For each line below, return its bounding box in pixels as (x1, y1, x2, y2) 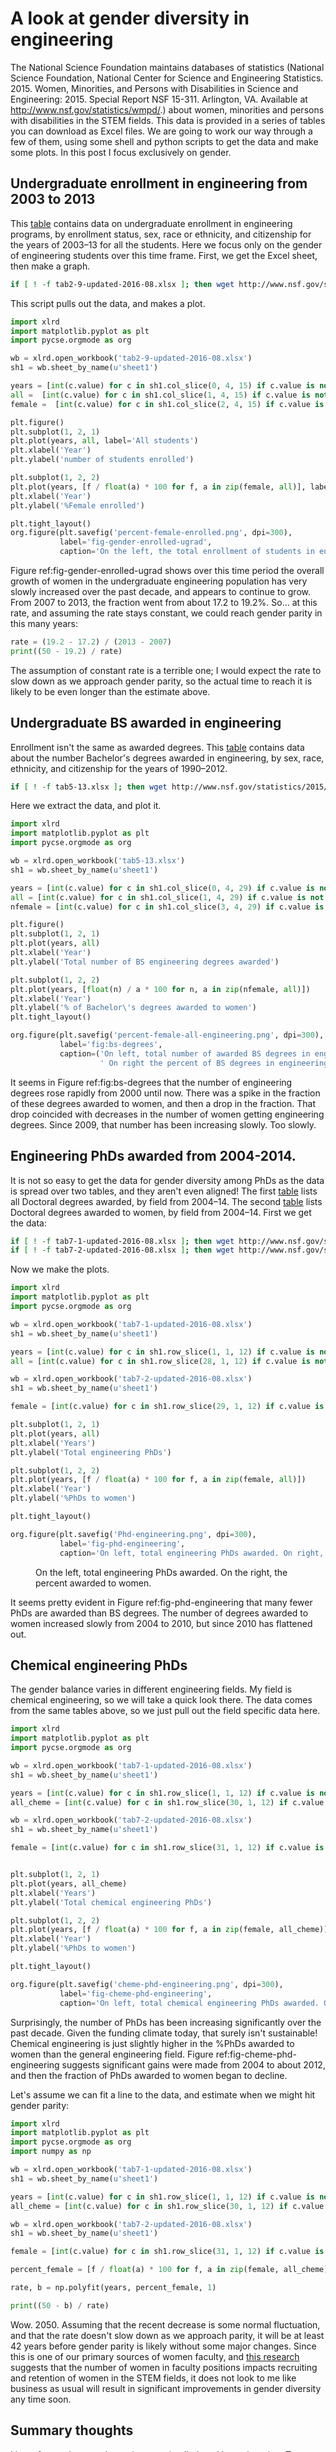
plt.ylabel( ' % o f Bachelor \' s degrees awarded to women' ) (10, 1003, 257, 1013)
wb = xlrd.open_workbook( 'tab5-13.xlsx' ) (10, 856, 186, 866)
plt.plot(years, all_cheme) (10, 1878, 128, 1889)
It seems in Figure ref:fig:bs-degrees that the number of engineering (10, 1076, 293, 1088)
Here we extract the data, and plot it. (10, 800, 162, 812)
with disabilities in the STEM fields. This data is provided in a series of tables (10, 114, 326, 126)
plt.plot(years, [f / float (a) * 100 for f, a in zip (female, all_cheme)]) (10, 1925, 333, 1935)
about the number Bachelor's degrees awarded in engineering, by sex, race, (10, 752, 325, 764)
